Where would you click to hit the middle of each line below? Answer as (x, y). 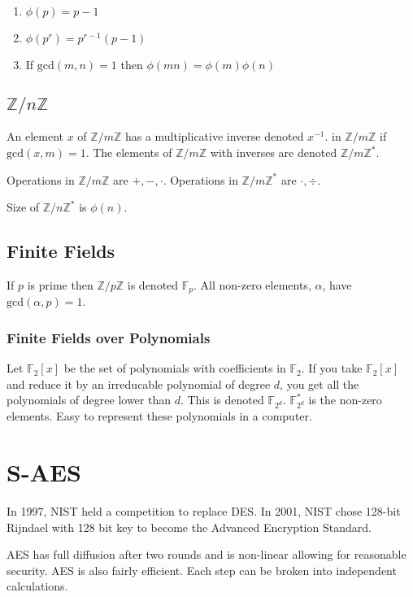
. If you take (332, 368)
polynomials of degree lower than (89, 400)
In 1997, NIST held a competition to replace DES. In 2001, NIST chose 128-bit (204, 510)
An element (35, 136)
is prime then (60, 284)
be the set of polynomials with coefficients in (175, 368)
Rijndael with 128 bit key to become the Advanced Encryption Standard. (189, 527)
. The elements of (129, 152)
